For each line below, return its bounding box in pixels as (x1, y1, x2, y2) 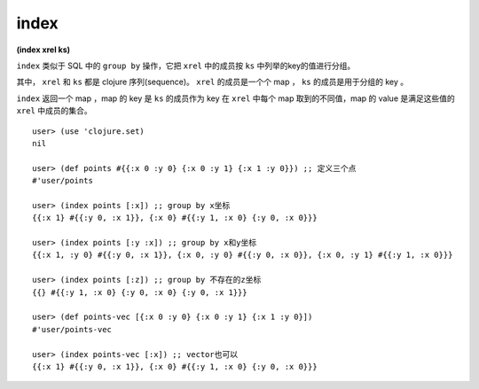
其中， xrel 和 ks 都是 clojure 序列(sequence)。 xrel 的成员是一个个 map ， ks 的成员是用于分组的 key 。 (16, 76, 408, 88)
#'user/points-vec (32, 324, 113, 334)
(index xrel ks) (16, 44, 71, 55)
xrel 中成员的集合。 (16, 105, 92, 116)
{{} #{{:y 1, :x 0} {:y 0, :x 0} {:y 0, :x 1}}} (32, 287, 247, 297)
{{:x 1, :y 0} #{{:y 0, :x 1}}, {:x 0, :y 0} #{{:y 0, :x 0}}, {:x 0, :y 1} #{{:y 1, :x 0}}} (32, 250, 453, 261)
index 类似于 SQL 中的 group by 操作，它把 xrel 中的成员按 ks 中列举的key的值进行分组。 (16, 60, 356, 71)
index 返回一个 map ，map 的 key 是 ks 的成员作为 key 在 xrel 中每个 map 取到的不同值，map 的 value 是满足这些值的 (16, 93, 456, 104)
